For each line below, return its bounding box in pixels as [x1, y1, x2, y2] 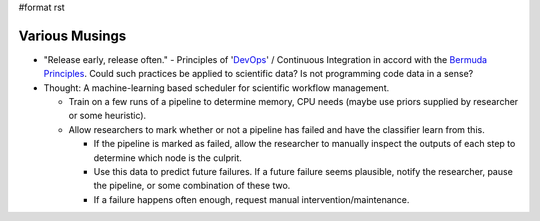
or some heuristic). [68, 110, 147, 122]
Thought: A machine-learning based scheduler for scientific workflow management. [43, 81, 390, 94]
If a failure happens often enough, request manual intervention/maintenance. [93, 193, 410, 205]
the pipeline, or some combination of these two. [93, 180, 291, 192]
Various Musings [18, 27, 127, 44]
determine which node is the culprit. [93, 151, 242, 164]
